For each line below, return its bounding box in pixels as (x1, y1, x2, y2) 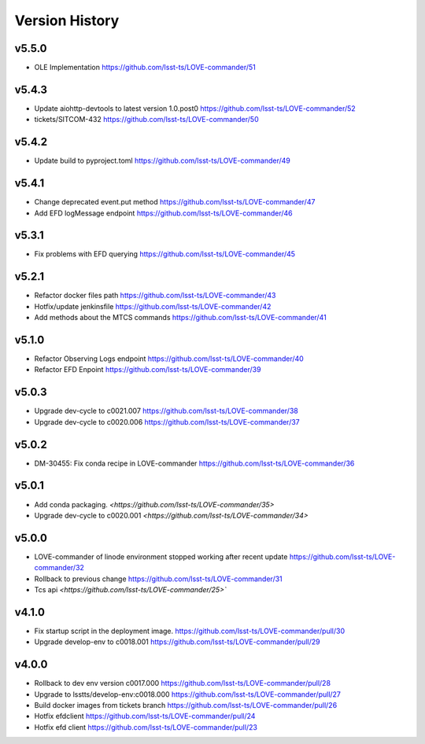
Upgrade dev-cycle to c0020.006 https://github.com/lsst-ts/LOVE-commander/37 (34, 417, 301, 426)
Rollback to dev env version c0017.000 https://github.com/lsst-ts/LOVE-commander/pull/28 (34, 679, 331, 688)
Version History (14, 12, 120, 29)
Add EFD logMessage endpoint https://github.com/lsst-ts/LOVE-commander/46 (34, 208, 293, 218)
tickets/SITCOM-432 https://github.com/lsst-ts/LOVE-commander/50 (34, 115, 259, 124)
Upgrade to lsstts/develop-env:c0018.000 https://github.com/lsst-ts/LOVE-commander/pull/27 (34, 689, 342, 699)
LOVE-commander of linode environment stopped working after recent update (34, 551, 288, 562)
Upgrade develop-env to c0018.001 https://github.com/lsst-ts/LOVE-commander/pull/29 (34, 637, 320, 646)
